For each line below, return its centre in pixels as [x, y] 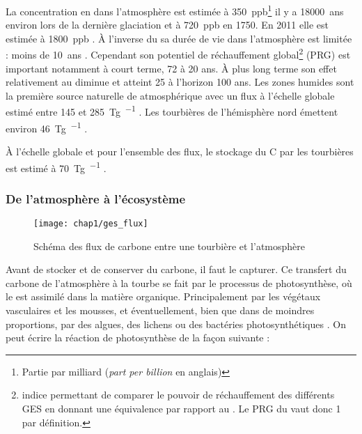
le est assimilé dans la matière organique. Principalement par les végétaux [163, 296]
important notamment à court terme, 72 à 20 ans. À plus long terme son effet [171, 68]
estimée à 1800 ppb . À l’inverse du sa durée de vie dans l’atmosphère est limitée [179, 38]
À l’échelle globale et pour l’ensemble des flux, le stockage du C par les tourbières [180, 151]
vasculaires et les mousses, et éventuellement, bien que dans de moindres [160, 310]
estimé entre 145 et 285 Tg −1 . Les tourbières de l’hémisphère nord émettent [172, 111]
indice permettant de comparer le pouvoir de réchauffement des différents [178, 395]
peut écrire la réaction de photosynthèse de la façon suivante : [138, 338]
